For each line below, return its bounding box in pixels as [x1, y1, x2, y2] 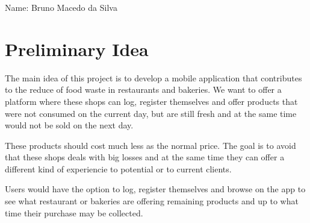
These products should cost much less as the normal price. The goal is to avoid [5, 139, 296, 151]
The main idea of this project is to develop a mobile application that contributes [5, 71, 302, 84]
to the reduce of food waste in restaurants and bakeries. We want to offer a [5, 83, 282, 96]
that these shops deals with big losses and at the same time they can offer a [5, 151, 285, 163]
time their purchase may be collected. [5, 206, 143, 219]
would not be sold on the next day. [5, 119, 134, 131]
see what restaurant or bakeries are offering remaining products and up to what [5, 195, 299, 207]
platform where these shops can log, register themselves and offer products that [5, 95, 298, 107]
